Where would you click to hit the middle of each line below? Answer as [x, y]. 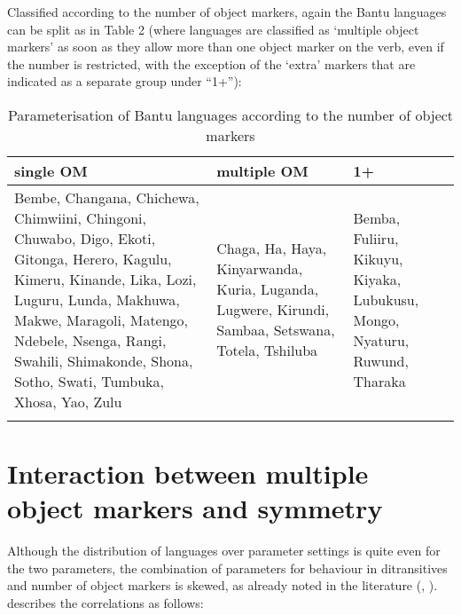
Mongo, [376, 319]
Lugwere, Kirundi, [273, 310]
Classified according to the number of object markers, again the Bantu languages [227, 12]
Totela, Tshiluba [267, 351]
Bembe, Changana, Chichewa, [107, 197]
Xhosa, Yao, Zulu [68, 401]
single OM [51, 170]
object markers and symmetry [195, 508]
